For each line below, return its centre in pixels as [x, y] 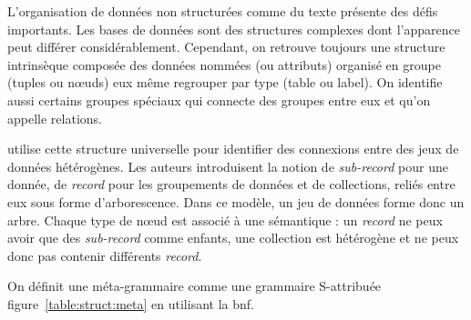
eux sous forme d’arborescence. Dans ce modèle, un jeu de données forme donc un [236, 201]
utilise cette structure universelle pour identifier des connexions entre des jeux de [233, 149]
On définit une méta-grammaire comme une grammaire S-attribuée [195, 286]
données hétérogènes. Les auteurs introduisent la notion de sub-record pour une [228, 166]
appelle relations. [55, 118]
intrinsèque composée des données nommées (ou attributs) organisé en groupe [224, 64]
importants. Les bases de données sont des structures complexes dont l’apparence [234, 29]
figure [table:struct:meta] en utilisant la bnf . [131, 303]
